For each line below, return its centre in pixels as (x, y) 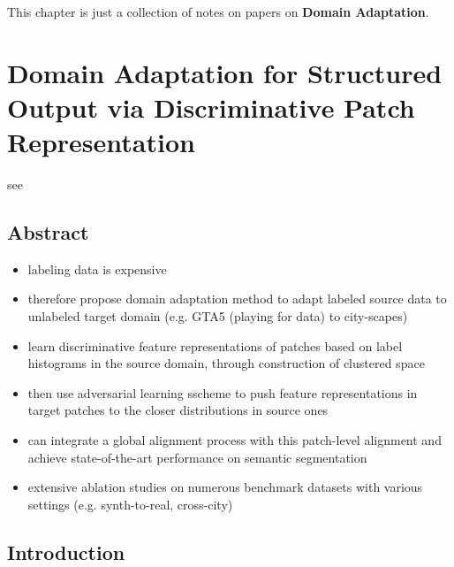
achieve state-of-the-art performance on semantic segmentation (197, 457)
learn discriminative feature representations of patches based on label (215, 345)
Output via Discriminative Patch (211, 107)
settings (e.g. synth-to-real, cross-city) (130, 504)
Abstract (48, 232)
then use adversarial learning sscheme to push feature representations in (223, 392)
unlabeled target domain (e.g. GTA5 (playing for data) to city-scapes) (218, 316)
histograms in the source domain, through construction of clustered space (226, 363)
